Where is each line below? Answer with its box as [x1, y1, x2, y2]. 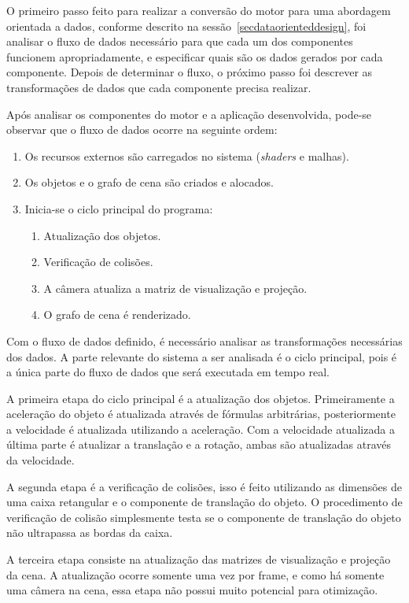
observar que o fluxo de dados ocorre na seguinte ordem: [6, 121, 278, 138]
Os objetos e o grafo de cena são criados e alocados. [24, 174, 274, 191]
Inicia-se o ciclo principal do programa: [24, 200, 213, 216]
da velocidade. [6, 452, 75, 468]
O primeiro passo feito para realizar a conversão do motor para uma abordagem [6, 2, 391, 18]
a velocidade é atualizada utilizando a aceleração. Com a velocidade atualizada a [6, 420, 395, 437]
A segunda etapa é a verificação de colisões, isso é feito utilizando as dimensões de [6, 478, 403, 494]
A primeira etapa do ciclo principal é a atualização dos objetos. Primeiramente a [6, 390, 395, 406]
